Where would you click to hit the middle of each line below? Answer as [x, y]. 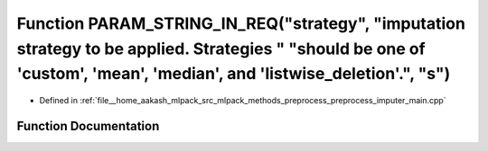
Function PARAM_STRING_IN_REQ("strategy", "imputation [241, 23]
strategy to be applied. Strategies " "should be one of [221, 49]
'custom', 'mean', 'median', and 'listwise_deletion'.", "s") [234, 74]
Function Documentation [88, 126]
